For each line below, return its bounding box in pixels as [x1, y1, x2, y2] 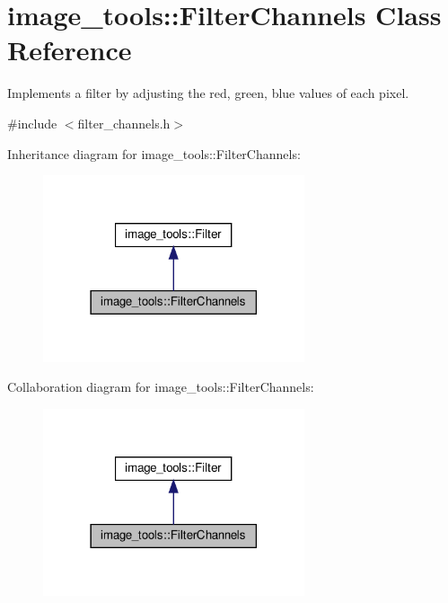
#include [7, 113, 57, 132]
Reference [7, 31, 132, 68]
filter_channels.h [77, 113, 171, 132]
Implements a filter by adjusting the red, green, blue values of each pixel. [7, 84, 409, 102]
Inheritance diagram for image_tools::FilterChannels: [7, 144, 301, 163]
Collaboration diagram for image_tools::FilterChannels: [7, 377, 314, 396]
